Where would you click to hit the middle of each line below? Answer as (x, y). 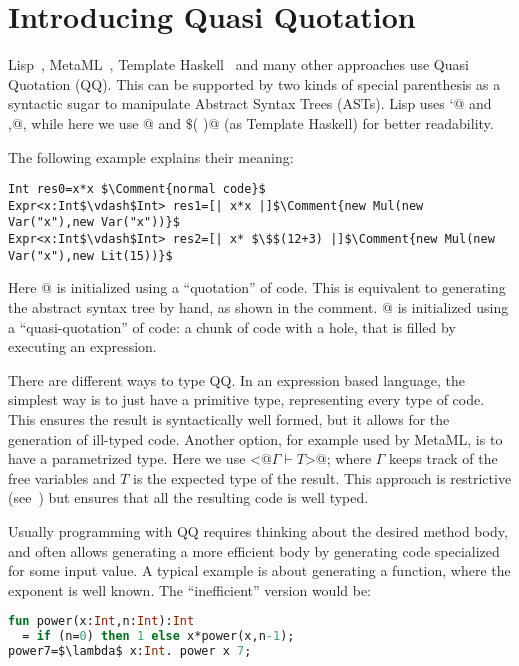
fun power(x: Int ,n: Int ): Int (101, 621)
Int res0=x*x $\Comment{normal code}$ (137, 189)
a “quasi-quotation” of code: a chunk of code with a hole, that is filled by (232, 326)
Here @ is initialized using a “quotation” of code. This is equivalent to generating (257, 287)
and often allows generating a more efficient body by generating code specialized (254, 550)
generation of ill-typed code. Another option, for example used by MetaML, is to (255, 438)
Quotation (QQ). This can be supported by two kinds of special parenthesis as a (254, 83)
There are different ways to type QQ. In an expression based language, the (236, 379)
